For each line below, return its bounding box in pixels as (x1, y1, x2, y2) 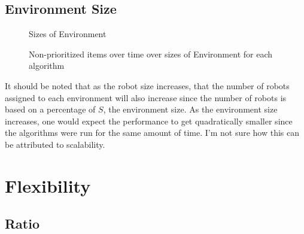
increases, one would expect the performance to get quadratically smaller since (5, 114, 293, 127)
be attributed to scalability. (5, 138, 105, 150)
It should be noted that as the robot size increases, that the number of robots (5, 79, 290, 92)
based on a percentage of (5, 103, 96, 116)
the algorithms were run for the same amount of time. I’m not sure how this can (5, 126, 300, 139)
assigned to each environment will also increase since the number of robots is (5, 91, 287, 104)
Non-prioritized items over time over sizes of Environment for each (29, 47, 273, 60)
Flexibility (5, 173, 91, 197)
